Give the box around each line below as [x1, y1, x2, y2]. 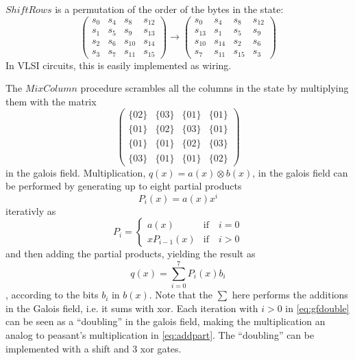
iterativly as [5, 203, 56, 218]
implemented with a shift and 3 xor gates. [5, 341, 182, 355]
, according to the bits [5, 287, 99, 302]
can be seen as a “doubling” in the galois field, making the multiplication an [5, 314, 326, 329]
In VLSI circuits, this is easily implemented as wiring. [5, 57, 232, 72]
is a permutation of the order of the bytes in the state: [55, 2, 284, 16]
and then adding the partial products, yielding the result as [5, 246, 256, 261]
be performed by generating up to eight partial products [5, 179, 242, 193]
